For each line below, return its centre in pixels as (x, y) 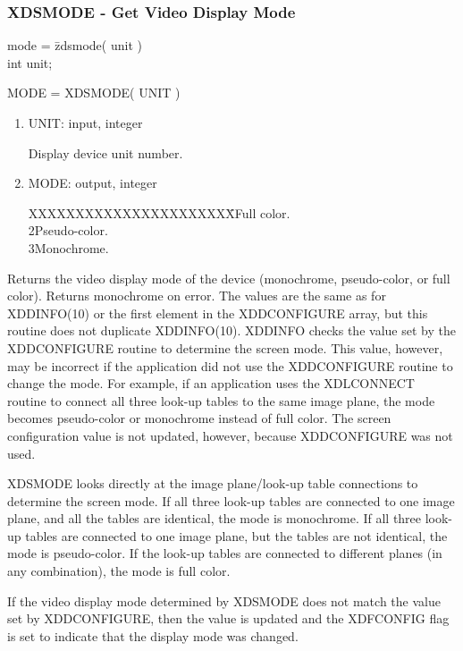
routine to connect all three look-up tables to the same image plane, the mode (221, 400)
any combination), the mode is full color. (119, 571)
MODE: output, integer (93, 183)
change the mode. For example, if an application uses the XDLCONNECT (211, 383)
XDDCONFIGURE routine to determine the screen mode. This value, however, (225, 347)
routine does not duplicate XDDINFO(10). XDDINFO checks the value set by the (231, 330)
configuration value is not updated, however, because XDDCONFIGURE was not (230, 435)
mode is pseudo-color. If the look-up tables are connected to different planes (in (225, 553)
